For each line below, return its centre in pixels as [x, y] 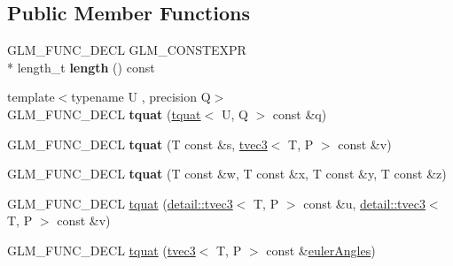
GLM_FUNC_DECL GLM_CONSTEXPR [127, 50]
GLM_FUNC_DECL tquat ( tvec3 [102, 250]
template [31, 97]
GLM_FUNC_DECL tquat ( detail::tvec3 [120, 203]
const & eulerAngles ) [321, 250]
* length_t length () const [81, 67]
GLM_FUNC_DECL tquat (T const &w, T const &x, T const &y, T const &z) [227, 174]
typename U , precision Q [141, 97]
